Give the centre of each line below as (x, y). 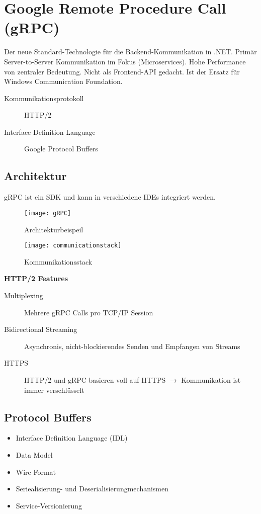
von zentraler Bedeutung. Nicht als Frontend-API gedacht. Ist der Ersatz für (122, 71)
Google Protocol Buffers (61, 149)
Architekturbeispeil (54, 229)
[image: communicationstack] (73, 246)
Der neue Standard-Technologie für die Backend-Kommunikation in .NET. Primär (130, 52)
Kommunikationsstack (58, 261)
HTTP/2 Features (36, 278)
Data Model (34, 454)
